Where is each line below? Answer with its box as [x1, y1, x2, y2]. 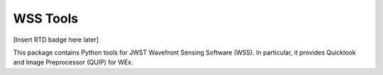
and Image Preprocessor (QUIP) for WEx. [13, 58, 134, 67]
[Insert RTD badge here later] [13, 35, 99, 44]
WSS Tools [13, 11, 79, 26]
